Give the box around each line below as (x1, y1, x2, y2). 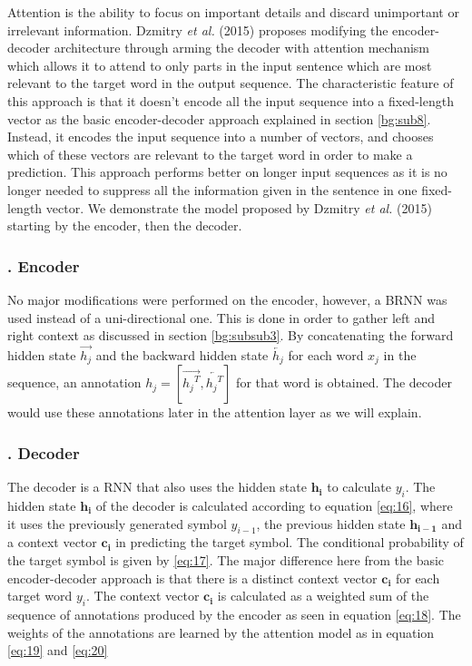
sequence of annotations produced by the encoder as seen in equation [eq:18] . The (7, 604, 461, 623)
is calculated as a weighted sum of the (217, 586, 429, 605)
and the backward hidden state (95, 345, 269, 364)
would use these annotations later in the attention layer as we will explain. (7, 403, 422, 422)
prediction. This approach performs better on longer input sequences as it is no (7, 162, 447, 181)
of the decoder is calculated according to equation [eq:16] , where (95, 496, 453, 514)
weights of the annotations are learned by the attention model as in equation (7, 622, 435, 642)
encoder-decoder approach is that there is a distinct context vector (7, 568, 378, 587)
